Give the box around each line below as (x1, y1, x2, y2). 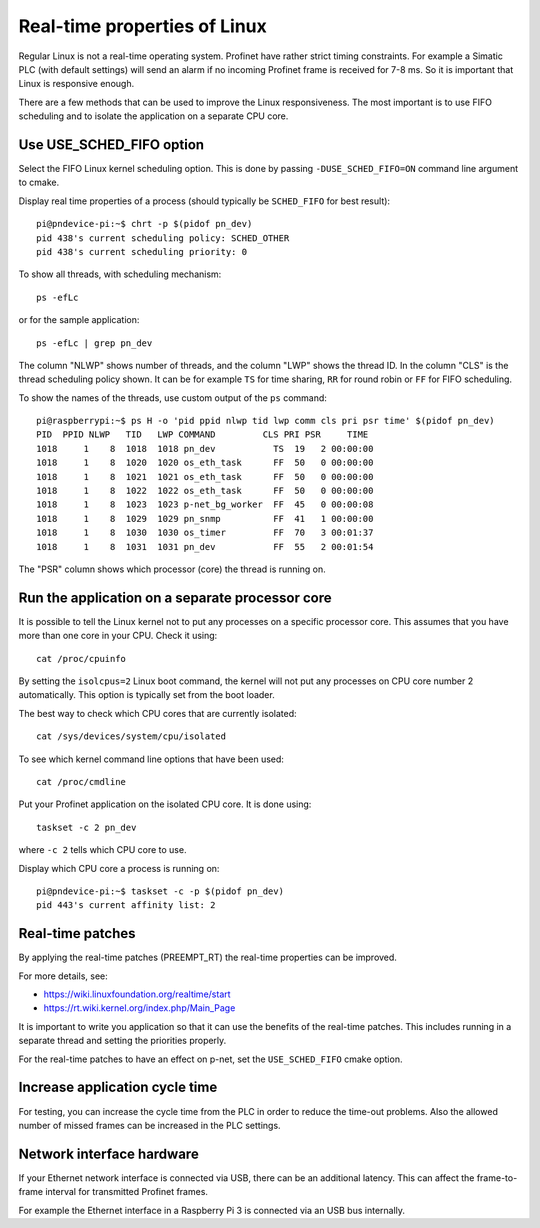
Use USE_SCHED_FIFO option (18, 136, 205, 153)
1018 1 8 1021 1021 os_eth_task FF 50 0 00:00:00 (36, 471, 374, 482)
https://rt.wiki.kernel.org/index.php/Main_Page (43, 1002, 236, 1014)
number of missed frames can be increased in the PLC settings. (18, 1119, 281, 1131)
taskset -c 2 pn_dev (36, 821, 137, 833)
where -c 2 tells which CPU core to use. (18, 844, 187, 856)
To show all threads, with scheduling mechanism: (18, 268, 222, 280)
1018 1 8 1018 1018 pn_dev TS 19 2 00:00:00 (36, 443, 374, 454)
